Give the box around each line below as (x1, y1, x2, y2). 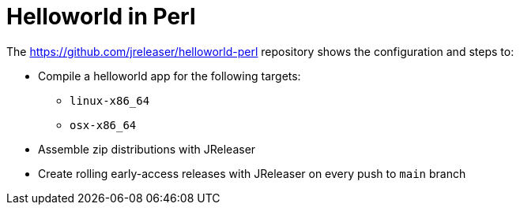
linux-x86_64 (70, 94, 150, 107)
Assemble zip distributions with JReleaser (38, 142, 256, 156)
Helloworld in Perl (6, 3, 196, 30)
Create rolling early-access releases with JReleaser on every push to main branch (38, 166, 466, 180)
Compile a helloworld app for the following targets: (38, 68, 301, 83)
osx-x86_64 (70, 118, 137, 131)
